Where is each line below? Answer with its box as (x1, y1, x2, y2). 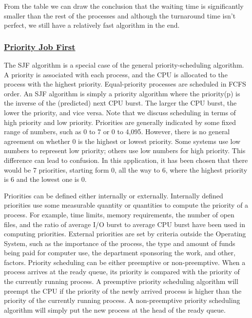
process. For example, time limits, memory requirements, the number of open (4, 209, 234, 219)
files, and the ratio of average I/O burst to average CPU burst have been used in (4, 219, 245, 229)
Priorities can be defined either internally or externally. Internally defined (4, 190, 223, 200)
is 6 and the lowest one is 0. (4, 174, 87, 184)
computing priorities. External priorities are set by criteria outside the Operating (4, 229, 246, 239)
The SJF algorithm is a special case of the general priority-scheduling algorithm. (4, 60, 244, 70)
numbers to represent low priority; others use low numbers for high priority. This (4, 145, 246, 156)
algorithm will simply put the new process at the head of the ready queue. (4, 304, 226, 315)
